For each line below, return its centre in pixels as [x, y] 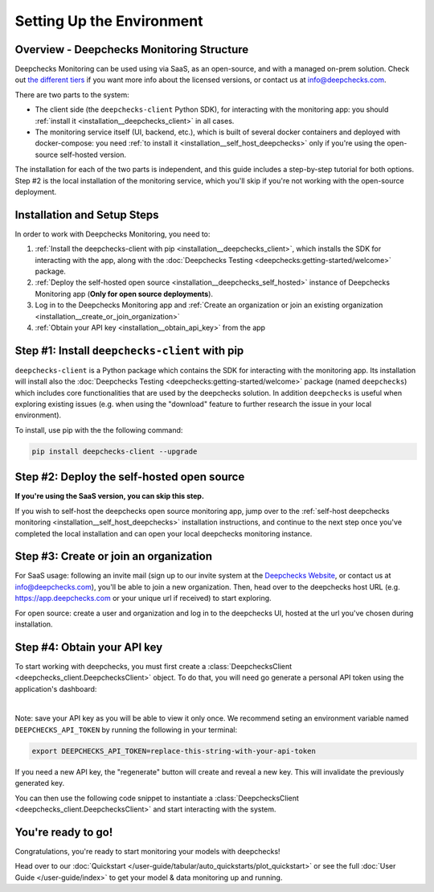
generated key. [39, 783]
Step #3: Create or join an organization [114, 556]
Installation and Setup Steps [87, 214]
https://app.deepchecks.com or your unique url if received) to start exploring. [143, 598]
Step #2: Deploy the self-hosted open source [130, 477]
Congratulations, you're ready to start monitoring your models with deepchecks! [147, 851]
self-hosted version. [93, 154]
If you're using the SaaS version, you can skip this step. [110, 496]
